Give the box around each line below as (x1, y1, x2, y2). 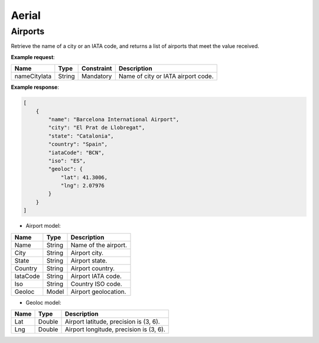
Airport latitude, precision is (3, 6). (64, 318, 160, 325)
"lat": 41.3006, (60, 174, 108, 180)
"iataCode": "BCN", (48, 149, 105, 156)
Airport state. (70, 256, 108, 264)
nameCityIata (14, 72, 52, 80)
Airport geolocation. (70, 287, 126, 296)
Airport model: (25, 222, 61, 229)
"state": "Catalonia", (48, 132, 115, 139)
